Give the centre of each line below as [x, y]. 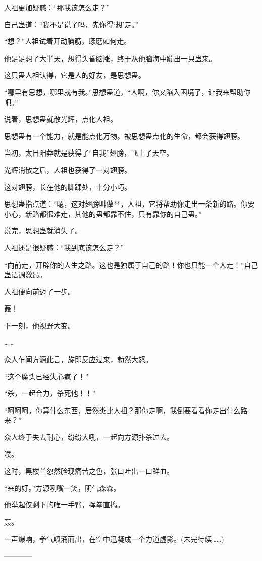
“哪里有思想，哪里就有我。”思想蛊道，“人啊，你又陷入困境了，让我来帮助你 [127, 92]
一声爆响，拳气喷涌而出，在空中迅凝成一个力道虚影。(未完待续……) [114, 539]
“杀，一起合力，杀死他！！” [50, 393]
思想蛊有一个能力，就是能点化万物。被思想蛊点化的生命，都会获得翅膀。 [124, 136]
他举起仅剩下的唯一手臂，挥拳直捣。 [64, 505]
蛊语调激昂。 [25, 274]
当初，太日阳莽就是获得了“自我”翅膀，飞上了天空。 [89, 153]
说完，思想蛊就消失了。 [43, 231]
